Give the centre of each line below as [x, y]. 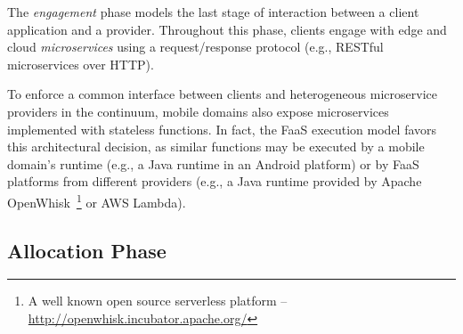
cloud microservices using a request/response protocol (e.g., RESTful [195, 47]
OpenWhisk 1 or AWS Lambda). [97, 200]
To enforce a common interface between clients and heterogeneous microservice [222, 94]
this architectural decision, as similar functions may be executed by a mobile [216, 147]
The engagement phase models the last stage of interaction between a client [213, 12]
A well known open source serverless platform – [158, 301]
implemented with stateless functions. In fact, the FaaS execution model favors [222, 129]
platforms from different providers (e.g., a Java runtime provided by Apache [215, 181]
